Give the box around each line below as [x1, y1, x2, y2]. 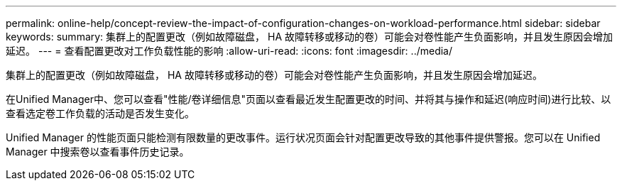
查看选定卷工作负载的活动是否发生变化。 [6, 107, 195, 119]
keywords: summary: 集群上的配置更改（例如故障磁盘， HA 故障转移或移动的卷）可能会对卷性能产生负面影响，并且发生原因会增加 [6, 31, 613, 43]
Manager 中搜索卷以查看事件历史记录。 [6, 146, 190, 158]
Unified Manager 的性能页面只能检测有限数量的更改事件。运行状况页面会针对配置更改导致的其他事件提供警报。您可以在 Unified [6, 131, 601, 143]
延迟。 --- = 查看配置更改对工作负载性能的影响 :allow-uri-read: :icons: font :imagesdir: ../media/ [6, 45, 453, 57]
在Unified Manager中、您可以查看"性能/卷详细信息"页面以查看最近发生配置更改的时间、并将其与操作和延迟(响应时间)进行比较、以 [6, 93, 611, 105]
